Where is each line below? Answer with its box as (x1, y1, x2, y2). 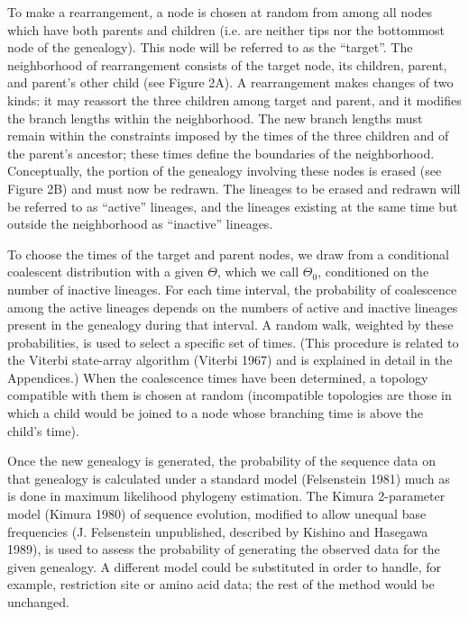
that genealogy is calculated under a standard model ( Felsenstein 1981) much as (7, 468, 450, 487)
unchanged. (7, 593, 69, 611)
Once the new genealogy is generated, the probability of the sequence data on (7, 451, 437, 470)
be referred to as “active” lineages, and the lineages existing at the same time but (7, 196, 458, 215)
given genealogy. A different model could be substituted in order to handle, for (7, 557, 442, 576)
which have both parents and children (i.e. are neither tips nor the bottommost (7, 20, 446, 39)
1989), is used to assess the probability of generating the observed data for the (7, 540, 440, 558)
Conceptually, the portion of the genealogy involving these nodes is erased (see (7, 161, 442, 180)
